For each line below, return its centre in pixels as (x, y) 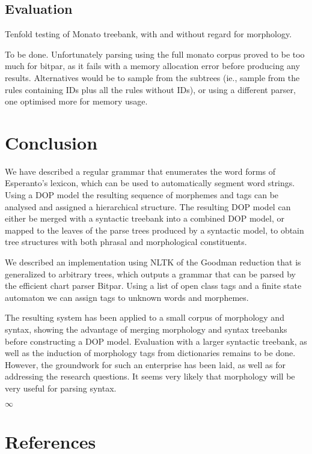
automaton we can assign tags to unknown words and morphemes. (127, 297)
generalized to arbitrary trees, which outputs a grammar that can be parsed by (150, 274)
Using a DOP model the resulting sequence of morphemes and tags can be (142, 195)
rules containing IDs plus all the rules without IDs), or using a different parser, (150, 89)
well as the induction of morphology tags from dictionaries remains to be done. (150, 353)
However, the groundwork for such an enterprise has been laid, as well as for (145, 364)
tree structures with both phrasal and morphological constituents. (126, 242)
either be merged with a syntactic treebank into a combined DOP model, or (145, 218)
